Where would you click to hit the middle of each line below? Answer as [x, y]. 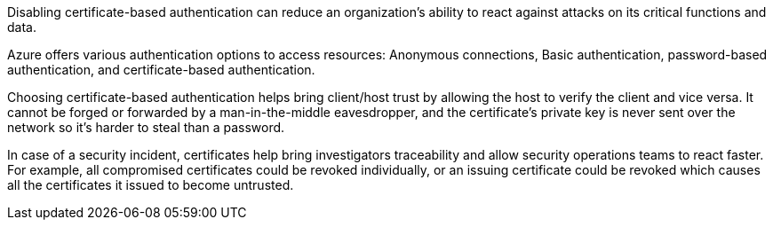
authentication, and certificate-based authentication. [161, 70]
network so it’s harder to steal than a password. [146, 127]
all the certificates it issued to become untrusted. [151, 185]
